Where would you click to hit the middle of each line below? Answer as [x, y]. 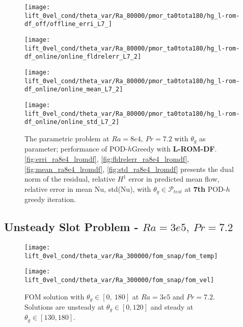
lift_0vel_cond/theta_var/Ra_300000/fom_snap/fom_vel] [119, 280]
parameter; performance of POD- [76, 149]
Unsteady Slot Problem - [71, 227]
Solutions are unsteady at [64, 307]
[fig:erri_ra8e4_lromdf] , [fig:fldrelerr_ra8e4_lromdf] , [107, 158]
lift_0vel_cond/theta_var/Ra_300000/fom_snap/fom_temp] [121, 256]
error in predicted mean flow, [174, 179]
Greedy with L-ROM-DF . [174, 149]
